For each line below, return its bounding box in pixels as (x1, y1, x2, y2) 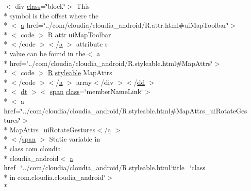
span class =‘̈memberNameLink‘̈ (50, 86, 143, 96)
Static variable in (49, 134, 100, 144)
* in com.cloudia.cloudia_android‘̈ (4, 172, 105, 182)
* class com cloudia (4, 143, 61, 153)
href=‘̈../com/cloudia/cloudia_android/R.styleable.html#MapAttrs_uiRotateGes (4, 105, 247, 115)
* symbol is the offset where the (4, 10, 99, 20)
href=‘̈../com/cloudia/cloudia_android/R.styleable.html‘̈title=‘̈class (4, 162, 205, 173)
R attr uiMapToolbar (48, 29, 111, 39)
